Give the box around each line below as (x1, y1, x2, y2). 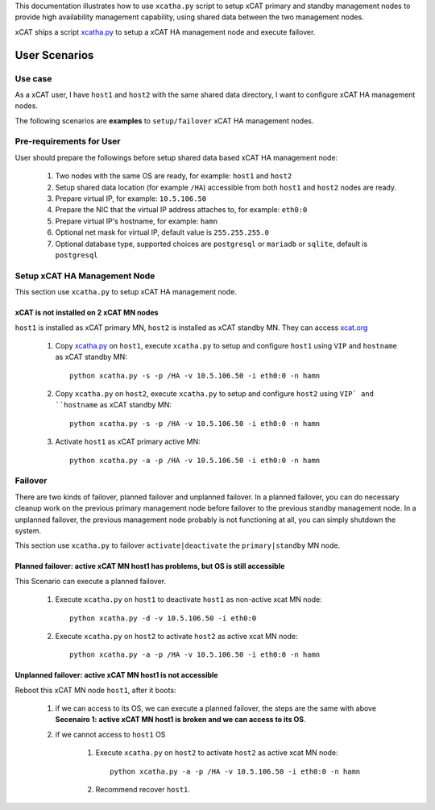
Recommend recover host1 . (95, 785, 191, 795)
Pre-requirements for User (14, 136, 121, 147)
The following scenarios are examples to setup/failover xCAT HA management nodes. (14, 115, 314, 125)
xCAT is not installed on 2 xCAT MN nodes (14, 307, 159, 318)
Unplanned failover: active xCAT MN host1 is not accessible (14, 670, 218, 680)
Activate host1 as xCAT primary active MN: (55, 436, 201, 447)
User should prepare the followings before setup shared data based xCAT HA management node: (14, 152, 338, 162)
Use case (14, 73, 52, 84)
